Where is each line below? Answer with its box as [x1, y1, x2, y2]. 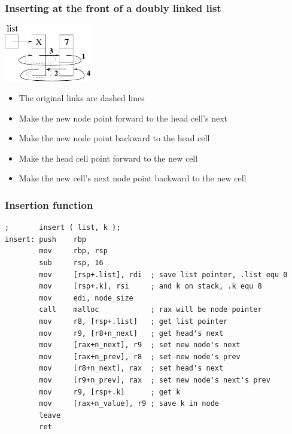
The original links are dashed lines [19, 92, 145, 104]
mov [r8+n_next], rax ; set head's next [39, 364, 224, 373]
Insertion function [5, 197, 93, 212]
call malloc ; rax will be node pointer [39, 305, 262, 314]
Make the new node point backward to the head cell [19, 132, 210, 144]
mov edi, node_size [39, 293, 133, 302]
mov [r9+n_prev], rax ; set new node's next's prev [39, 376, 270, 384]
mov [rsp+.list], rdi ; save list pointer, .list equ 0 [39, 270, 288, 279]
